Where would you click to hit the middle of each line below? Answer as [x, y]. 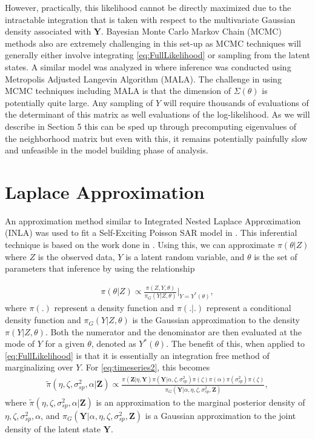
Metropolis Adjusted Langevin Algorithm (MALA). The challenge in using [143, 79]
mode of [20, 343]
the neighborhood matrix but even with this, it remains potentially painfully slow [156, 138]
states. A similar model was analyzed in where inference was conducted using [148, 66]
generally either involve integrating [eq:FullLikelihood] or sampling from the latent [157, 55]
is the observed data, [76, 256]
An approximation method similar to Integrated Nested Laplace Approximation [153, 220]
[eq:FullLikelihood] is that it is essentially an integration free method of [137, 355]
